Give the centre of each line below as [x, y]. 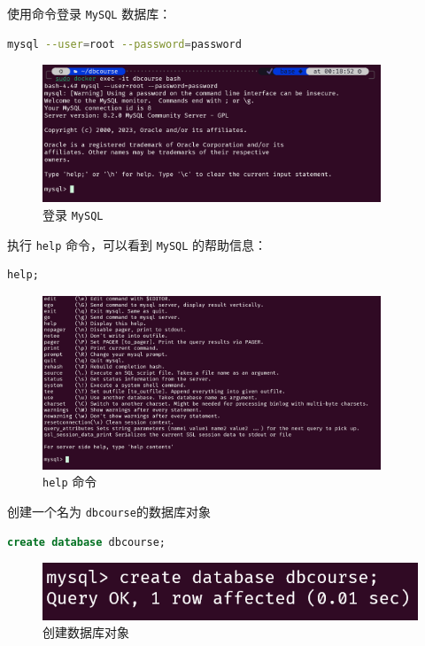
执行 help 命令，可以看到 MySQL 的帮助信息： [137, 244]
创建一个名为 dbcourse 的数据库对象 [109, 512]
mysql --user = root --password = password [124, 44]
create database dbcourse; [86, 542]
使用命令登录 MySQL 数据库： [89, 13]
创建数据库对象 [86, 632]
